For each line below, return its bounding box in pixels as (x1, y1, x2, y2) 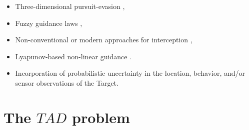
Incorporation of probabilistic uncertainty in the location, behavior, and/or (15, 68, 245, 78)
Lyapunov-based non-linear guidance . (15, 51, 131, 61)
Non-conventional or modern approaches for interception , (15, 34, 192, 45)
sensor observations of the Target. (15, 77, 118, 88)
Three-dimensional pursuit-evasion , (15, 1, 125, 11)
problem (72, 107, 130, 127)
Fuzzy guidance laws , (15, 17, 82, 28)
